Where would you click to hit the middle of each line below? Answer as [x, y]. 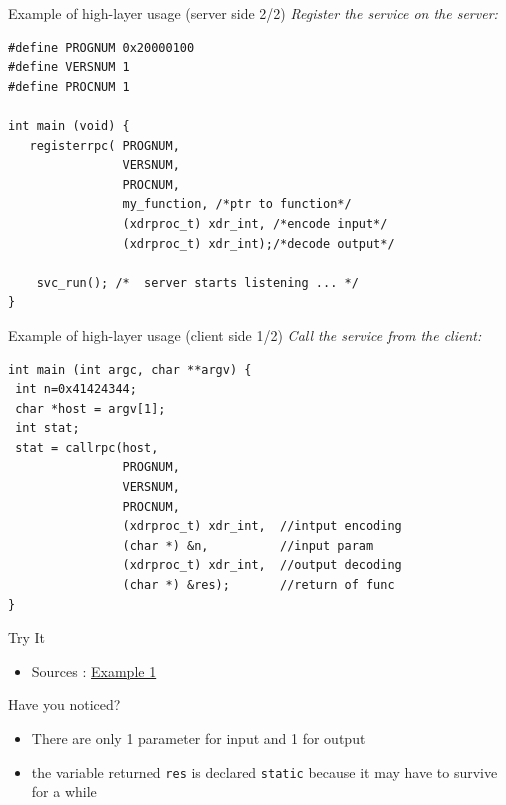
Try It [26, 637]
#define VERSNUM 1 [69, 67]
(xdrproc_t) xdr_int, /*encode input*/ [255, 223]
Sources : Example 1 [94, 670]
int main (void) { [69, 125]
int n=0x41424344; [76, 389]
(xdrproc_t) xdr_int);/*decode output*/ [258, 243]
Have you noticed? [64, 704]
